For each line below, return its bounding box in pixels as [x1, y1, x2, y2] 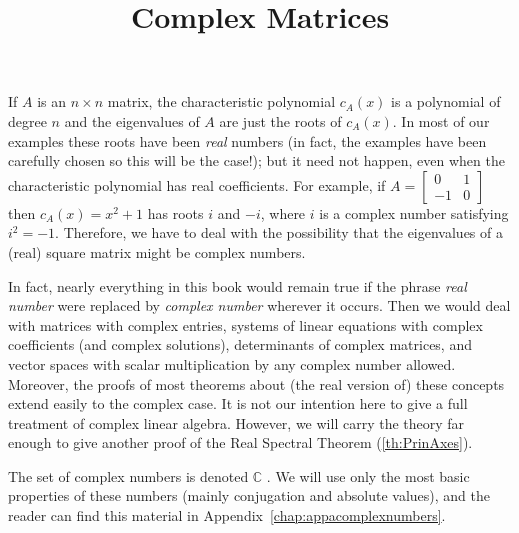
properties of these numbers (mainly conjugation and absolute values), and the [8, 485, 490, 506]
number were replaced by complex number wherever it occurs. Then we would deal [8, 295, 511, 316]
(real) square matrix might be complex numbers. [8, 241, 306, 262]
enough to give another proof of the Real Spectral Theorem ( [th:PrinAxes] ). [8, 432, 473, 453]
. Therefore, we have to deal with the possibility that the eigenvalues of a [55, 222, 503, 243]
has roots [147, 202, 204, 223]
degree [8, 110, 47, 131]
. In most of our [392, 110, 490, 131]
